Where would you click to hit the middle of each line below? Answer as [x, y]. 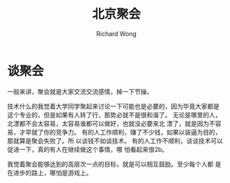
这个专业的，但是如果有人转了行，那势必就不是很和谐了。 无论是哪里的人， [114, 115]
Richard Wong [116, 33]
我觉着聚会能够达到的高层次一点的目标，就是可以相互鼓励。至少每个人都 [110, 164]
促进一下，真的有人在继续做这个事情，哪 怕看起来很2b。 [88, 149]
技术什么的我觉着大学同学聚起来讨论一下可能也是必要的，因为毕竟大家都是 [113, 106]
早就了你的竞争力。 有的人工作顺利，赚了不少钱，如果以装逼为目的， [123, 132]
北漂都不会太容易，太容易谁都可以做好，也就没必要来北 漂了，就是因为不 [111, 123]
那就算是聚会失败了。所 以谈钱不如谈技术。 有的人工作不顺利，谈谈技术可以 [115, 141]
